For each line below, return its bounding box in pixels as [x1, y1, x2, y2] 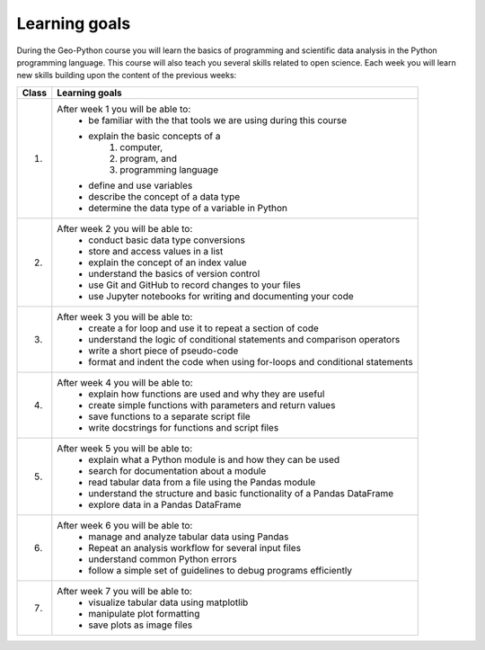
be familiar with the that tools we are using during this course [88, 113, 348, 126]
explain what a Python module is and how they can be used [88, 453, 340, 466]
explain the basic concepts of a [88, 129, 221, 142]
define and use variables [88, 179, 193, 191]
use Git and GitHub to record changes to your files [88, 279, 301, 291]
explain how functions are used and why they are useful [88, 387, 325, 400]
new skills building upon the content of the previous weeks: [16, 70, 237, 81]
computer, [119, 140, 163, 153]
